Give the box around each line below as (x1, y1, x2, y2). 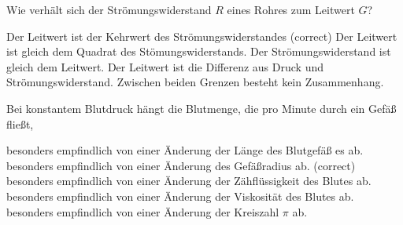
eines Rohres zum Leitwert (227, 2, 355, 17)
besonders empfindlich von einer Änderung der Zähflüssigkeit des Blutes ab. (6, 172, 372, 189)
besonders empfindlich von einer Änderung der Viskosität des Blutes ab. (6, 187, 354, 204)
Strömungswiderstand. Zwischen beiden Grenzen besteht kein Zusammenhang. (6, 74, 384, 90)
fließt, (6, 115, 34, 132)
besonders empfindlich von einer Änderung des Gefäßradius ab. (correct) (6, 157, 356, 173)
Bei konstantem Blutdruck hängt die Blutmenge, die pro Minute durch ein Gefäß (6, 100, 397, 116)
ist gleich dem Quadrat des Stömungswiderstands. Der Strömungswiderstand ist (6, 43, 391, 60)
